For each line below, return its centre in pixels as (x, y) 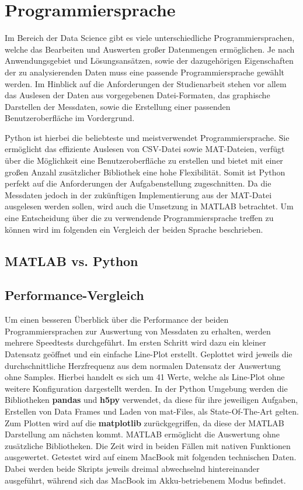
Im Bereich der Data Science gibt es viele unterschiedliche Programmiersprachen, (150, 38)
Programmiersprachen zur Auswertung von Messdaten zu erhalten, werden (138, 331)
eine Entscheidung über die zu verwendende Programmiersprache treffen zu (139, 218)
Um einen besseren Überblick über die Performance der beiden (117, 320)
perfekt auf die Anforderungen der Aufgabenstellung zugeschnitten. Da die (138, 183)
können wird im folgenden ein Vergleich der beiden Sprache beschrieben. (134, 229)
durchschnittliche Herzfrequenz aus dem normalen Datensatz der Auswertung (143, 365)
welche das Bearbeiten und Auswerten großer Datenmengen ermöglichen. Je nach (150, 49)
